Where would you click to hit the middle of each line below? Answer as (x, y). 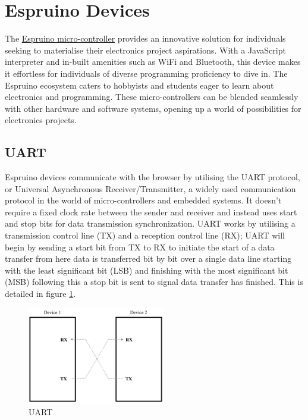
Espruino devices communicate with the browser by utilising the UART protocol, (153, 177)
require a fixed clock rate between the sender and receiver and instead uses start (151, 211)
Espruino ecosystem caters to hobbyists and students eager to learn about (139, 85)
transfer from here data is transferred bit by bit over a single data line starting (148, 258)
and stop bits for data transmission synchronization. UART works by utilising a (150, 223)
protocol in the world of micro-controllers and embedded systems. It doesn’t (143, 200)
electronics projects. (41, 120)
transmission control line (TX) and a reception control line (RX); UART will (145, 235)
